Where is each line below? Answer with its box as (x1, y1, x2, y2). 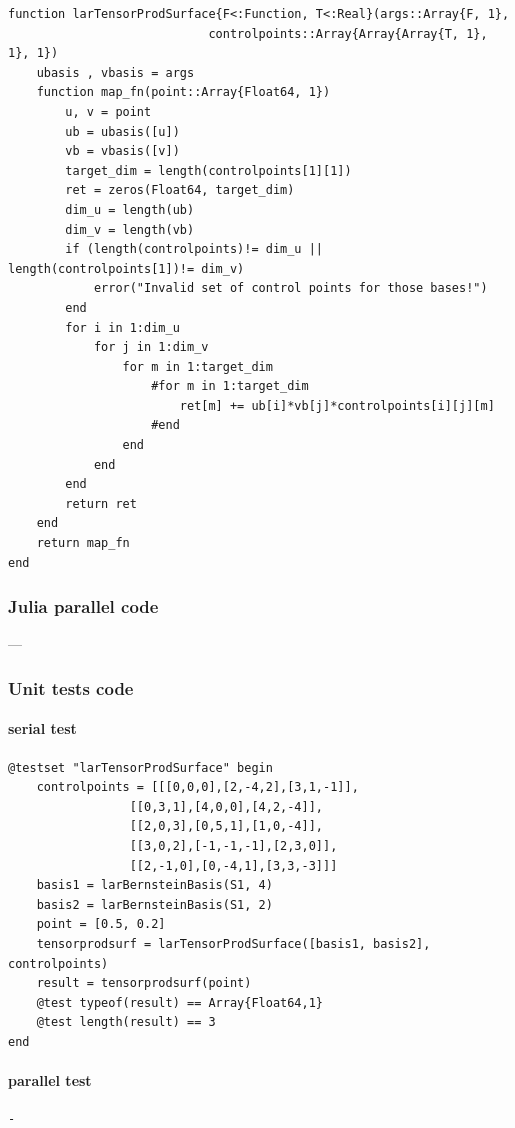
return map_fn (36, 536, 130, 551)
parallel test (8, 1070, 92, 1091)
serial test (8, 718, 77, 739)
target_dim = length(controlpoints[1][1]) (65, 163, 352, 178)
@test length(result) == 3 (36, 1015, 216, 1030)
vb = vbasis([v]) (65, 144, 180, 159)
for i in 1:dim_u (65, 320, 180, 335)
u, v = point (65, 104, 152, 119)
